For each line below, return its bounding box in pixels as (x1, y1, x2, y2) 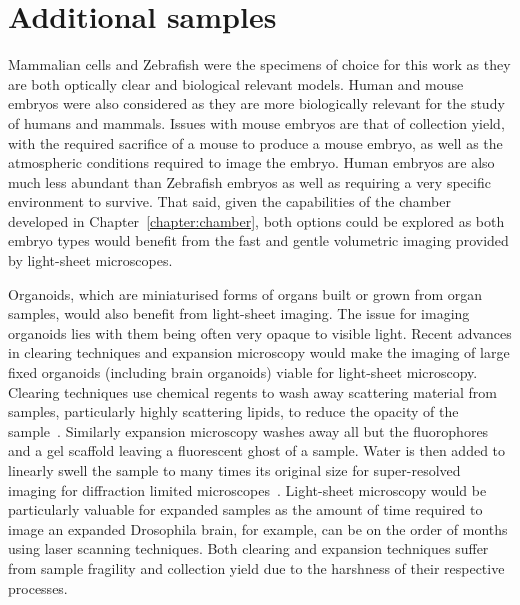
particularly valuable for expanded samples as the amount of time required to (8, 499, 483, 520)
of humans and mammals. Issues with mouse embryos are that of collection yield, (8, 112, 505, 133)
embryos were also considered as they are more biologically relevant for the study (8, 93, 505, 114)
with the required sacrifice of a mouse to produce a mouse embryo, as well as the (8, 132, 503, 153)
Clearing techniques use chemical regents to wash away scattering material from (8, 381, 497, 402)
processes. (8, 577, 68, 598)
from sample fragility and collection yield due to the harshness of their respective (8, 557, 505, 578)
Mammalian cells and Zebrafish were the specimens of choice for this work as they (8, 54, 511, 75)
